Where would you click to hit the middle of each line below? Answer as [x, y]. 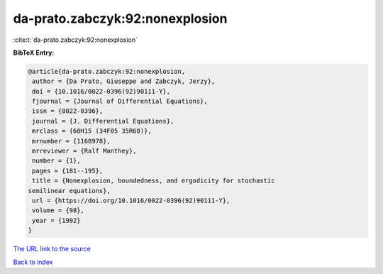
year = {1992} [56, 220]
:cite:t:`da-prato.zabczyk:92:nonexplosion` [75, 40]
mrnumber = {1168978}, [72, 141]
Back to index [33, 262]
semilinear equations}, [70, 191]
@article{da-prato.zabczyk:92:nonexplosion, [107, 71]
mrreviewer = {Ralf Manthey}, [85, 151]
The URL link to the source [52, 249]
